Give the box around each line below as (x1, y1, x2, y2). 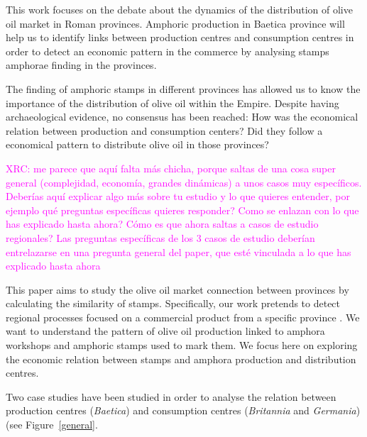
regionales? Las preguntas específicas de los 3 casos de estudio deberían (6, 230, 315, 245)
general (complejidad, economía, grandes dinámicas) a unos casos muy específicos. (6, 175, 362, 189)
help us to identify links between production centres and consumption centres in (6, 30, 354, 45)
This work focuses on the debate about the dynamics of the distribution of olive (6, 2, 353, 16)
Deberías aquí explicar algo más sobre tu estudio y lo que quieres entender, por (6, 189, 350, 204)
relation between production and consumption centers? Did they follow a (6, 123, 323, 138)
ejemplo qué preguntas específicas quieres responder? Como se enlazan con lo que (6, 202, 359, 217)
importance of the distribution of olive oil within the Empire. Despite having (6, 95, 339, 110)
